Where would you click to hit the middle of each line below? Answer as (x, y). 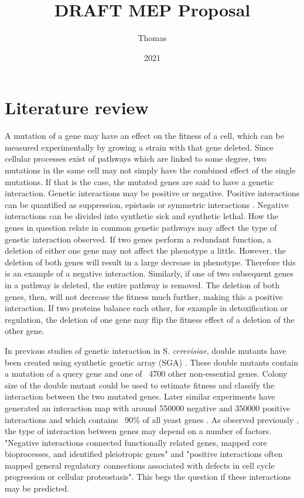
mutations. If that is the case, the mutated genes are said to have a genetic (139, 181)
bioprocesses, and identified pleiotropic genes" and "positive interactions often (144, 454)
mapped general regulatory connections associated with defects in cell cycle (140, 465)
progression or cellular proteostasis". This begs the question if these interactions (148, 477)
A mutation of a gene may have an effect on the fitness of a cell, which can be (144, 136)
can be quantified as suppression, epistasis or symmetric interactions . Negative (147, 204)
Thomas (152, 38)
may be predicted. (37, 488)
